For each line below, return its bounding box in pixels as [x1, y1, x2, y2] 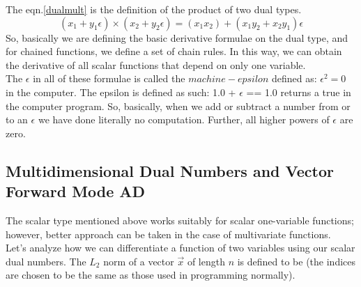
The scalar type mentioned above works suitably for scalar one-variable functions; [6, 212, 354, 227]
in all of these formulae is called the [33, 71, 185, 86]
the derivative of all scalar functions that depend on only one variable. [6, 57, 306, 72]
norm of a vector [103, 254, 174, 268]
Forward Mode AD [6, 180, 146, 202]
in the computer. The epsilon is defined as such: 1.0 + [6, 84, 236, 99]
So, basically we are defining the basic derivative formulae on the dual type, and [6, 30, 348, 45]
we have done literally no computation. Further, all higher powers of [38, 112, 330, 127]
